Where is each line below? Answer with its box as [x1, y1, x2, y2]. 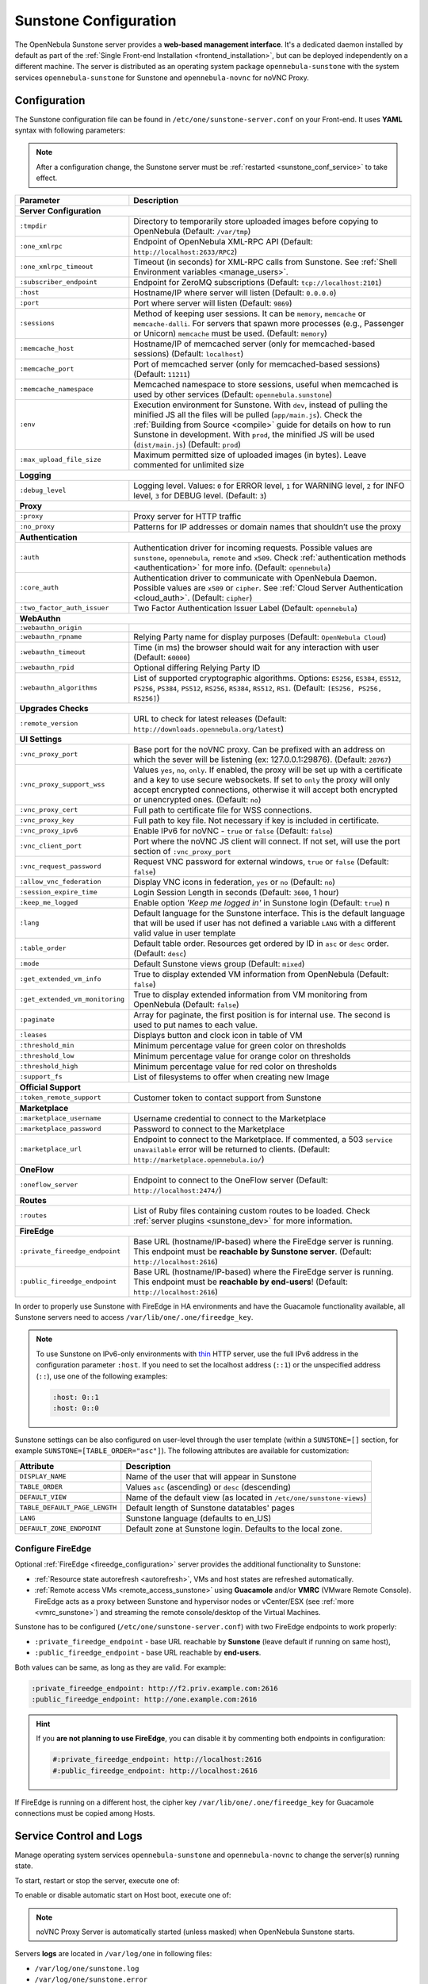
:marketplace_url [19, 1145, 82, 1154]
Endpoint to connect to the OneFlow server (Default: [133, 1175, 329, 1186]
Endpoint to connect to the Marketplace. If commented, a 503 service [133, 1133, 393, 1144]
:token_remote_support [19, 1094, 102, 1102]
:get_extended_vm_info [19, 975, 102, 983]
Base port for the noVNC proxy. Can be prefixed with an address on [133, 744, 386, 755]
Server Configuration [19, 205, 101, 216]
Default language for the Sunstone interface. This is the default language [133, 907, 406, 918]
